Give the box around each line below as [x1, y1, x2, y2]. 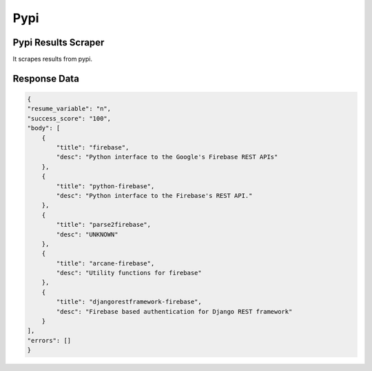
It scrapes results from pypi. [12, 55, 93, 63]
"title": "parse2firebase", [56, 221, 152, 229]
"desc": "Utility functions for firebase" [56, 269, 203, 277]
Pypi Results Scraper [12, 37, 105, 48]
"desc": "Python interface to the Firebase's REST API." [56, 192, 253, 199]
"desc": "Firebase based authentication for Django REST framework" [56, 308, 293, 315]
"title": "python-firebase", [56, 182, 155, 190]
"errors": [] [27, 337, 72, 344]
